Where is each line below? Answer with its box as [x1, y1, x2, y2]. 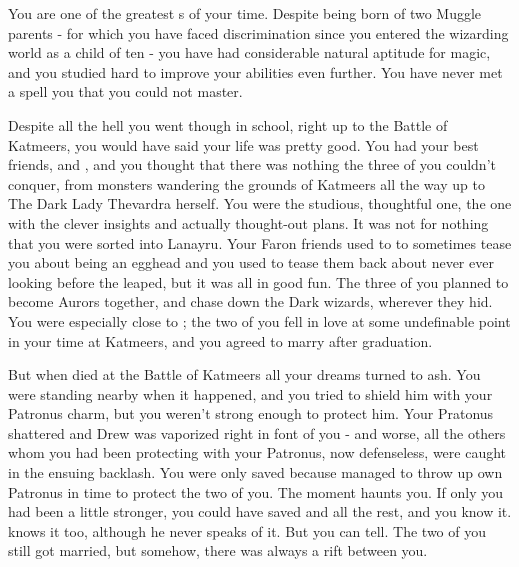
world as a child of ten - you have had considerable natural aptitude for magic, [8, 42, 491, 63]
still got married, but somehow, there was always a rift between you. [8, 540, 428, 561]
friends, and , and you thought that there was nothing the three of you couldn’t [8, 154, 496, 175]
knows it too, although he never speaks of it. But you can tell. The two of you [8, 520, 487, 541]
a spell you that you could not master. [8, 81, 243, 102]
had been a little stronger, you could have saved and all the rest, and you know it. [8, 501, 512, 522]
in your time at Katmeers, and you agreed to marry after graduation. [8, 330, 433, 351]
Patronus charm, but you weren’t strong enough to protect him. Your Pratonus [8, 403, 494, 424]
